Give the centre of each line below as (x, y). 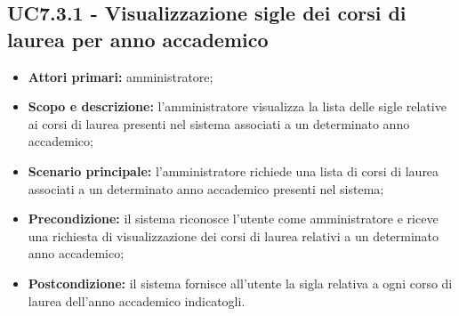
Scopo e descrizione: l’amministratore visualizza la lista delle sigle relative (237, 106)
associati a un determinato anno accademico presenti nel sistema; (206, 188)
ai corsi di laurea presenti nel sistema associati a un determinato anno (219, 123)
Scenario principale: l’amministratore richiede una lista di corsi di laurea (234, 170)
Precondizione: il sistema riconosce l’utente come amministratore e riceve (233, 219)
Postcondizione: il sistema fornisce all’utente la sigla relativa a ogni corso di (240, 283)
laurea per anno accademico (138, 39)
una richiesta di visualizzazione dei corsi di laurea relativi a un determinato (234, 235)
